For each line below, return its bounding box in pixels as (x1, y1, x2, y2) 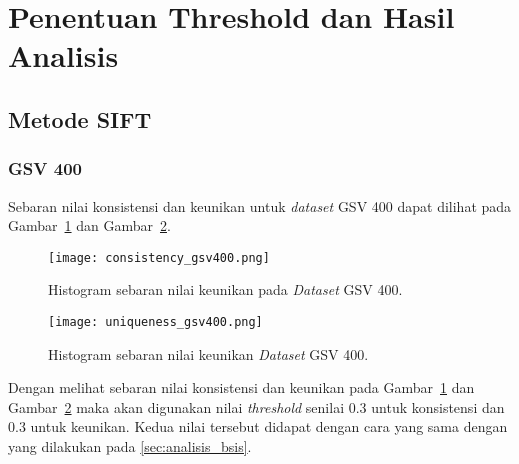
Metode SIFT (8, 103, 152, 134)
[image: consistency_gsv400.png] (48, 250, 270, 265)
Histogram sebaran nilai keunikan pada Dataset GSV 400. (48, 279, 403, 300)
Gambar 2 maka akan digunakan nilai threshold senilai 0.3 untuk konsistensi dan (8, 396, 505, 417)
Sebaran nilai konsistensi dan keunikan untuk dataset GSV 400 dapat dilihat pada (8, 195, 512, 216)
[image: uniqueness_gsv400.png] (48, 315, 263, 329)
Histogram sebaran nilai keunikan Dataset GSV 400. (48, 343, 369, 364)
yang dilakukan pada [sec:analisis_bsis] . (8, 436, 252, 457)
